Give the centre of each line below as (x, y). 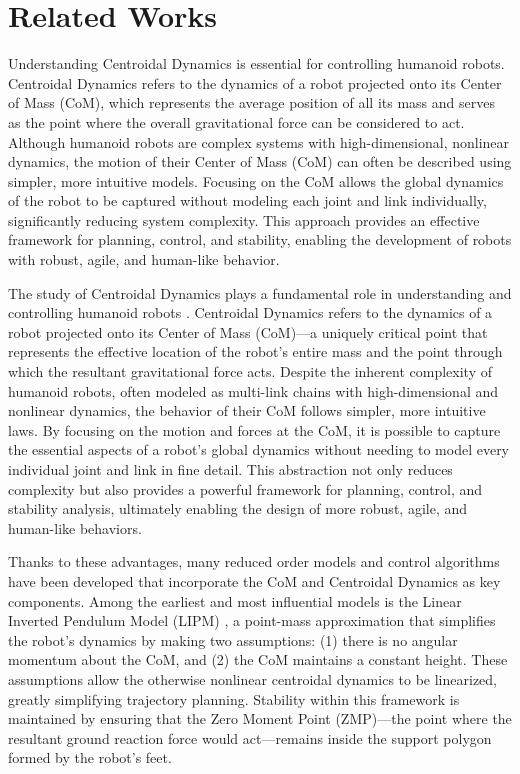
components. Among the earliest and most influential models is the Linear (235, 600)
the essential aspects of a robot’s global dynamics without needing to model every (259, 449)
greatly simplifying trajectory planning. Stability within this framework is (234, 698)
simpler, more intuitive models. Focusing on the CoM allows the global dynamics (256, 180)
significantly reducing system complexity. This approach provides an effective (244, 219)
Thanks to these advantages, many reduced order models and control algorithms (254, 561)
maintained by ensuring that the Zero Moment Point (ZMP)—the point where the (260, 718)
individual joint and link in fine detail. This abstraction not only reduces (230, 469)
